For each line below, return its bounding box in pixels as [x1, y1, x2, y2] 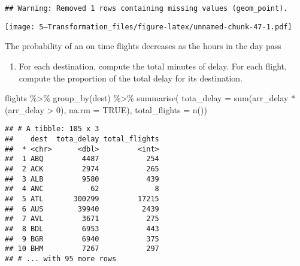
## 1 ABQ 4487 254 [5, 155, 159, 164]
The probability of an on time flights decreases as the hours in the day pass [5, 40, 281, 52]
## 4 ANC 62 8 [5, 185, 159, 194]
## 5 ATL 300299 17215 [5, 194, 159, 203]
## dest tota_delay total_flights [5, 134, 159, 143]
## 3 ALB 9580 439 [5, 174, 159, 183]
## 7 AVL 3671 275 [5, 214, 159, 223]
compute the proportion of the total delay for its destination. [19, 71, 243, 84]
